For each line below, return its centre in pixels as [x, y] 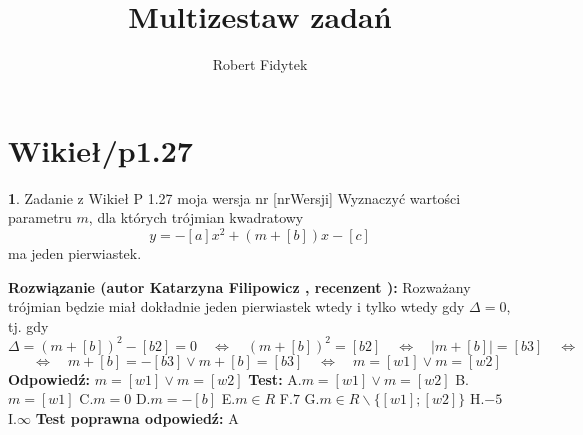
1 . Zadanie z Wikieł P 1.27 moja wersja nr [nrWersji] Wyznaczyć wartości [234, 197]
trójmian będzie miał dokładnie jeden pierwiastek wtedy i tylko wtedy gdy [236, 306]
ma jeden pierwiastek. [75, 252]
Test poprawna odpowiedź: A [137, 417]
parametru [40, 217]
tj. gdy [28, 325]
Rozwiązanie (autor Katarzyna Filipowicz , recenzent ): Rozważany [239, 286]
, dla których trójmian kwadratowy [196, 217]
